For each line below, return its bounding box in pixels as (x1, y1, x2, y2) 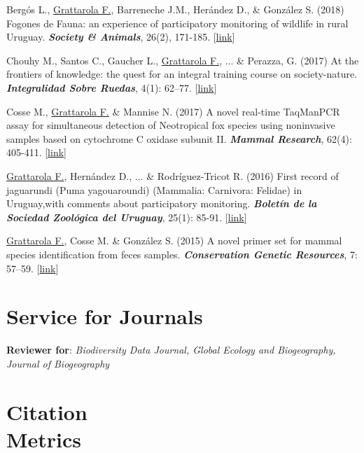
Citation (6, 397, 87, 426)
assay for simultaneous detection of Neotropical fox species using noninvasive (6, 118, 335, 132)
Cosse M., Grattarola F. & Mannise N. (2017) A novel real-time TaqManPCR (6, 104, 340, 118)
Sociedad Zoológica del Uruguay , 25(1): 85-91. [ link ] (6, 209, 247, 224)
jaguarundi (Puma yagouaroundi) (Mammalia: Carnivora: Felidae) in (6, 182, 302, 197)
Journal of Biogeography (6, 356, 110, 370)
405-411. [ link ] (6, 145, 66, 160)
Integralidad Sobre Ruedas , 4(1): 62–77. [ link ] (6, 80, 217, 95)
